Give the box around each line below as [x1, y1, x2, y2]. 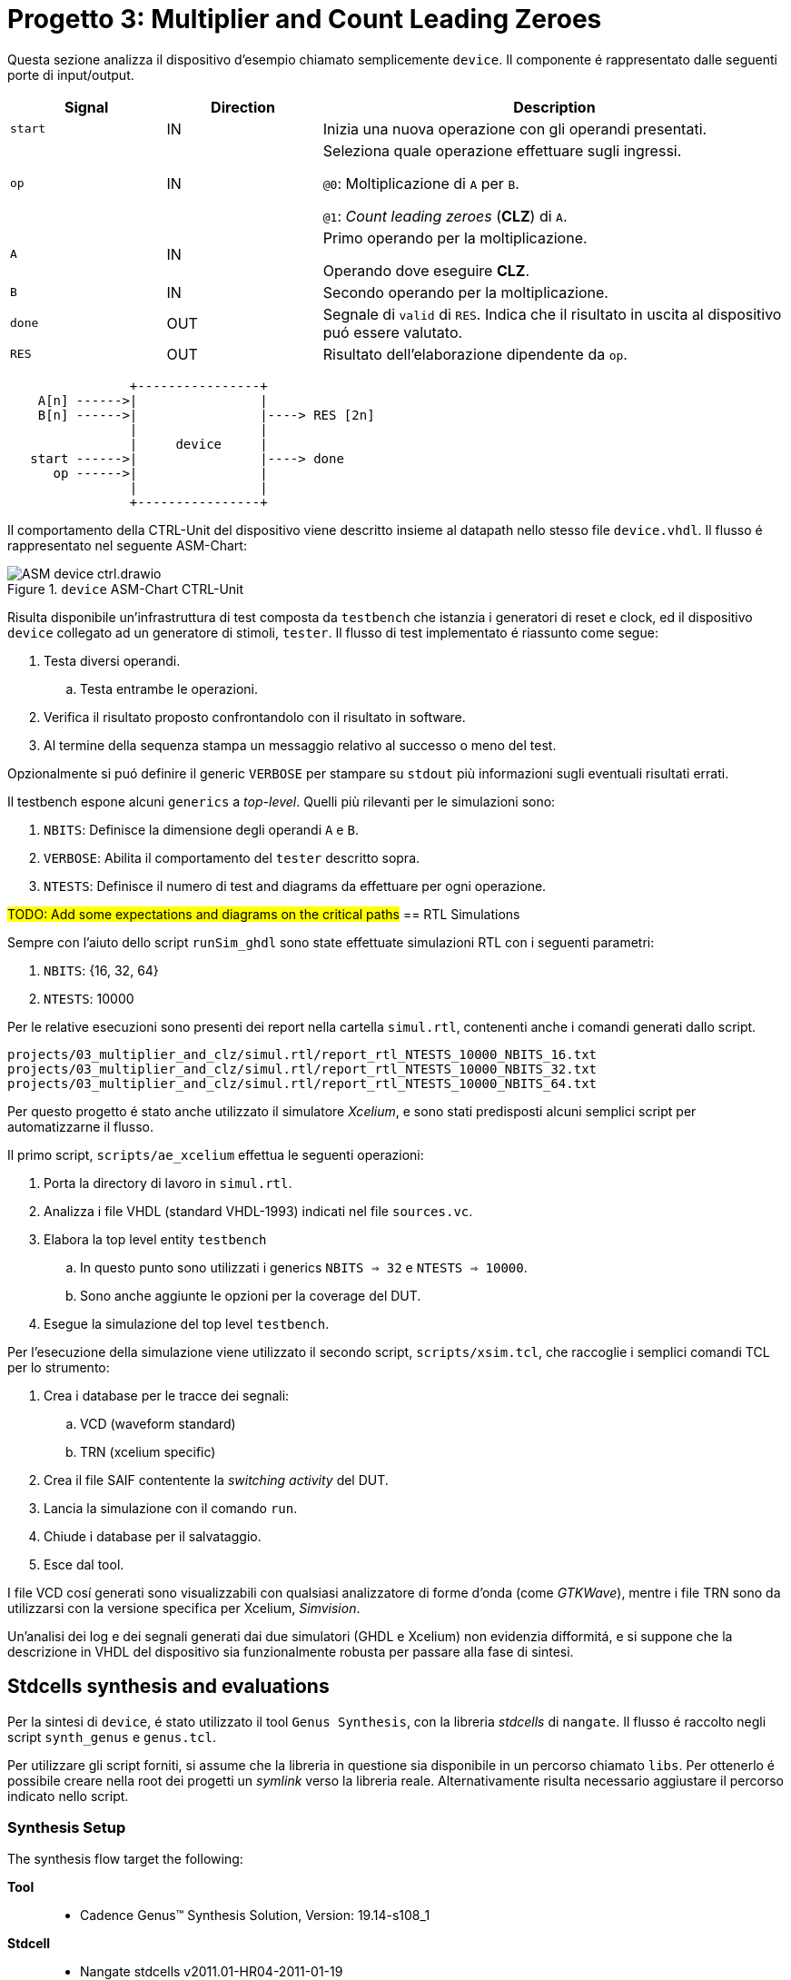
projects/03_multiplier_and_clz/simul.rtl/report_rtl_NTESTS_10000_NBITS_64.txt [7, 1075, 598, 1091]
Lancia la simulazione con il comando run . [44, 1500, 298, 1516]
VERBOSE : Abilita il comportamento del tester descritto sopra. [44, 849, 420, 866]
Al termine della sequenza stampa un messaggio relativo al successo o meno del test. [44, 737, 557, 753]
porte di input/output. [7, 66, 134, 83]
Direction [211, 97, 276, 116]
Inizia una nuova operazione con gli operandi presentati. [322, 119, 707, 138]
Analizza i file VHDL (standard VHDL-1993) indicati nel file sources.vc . [44, 1203, 473, 1219]
